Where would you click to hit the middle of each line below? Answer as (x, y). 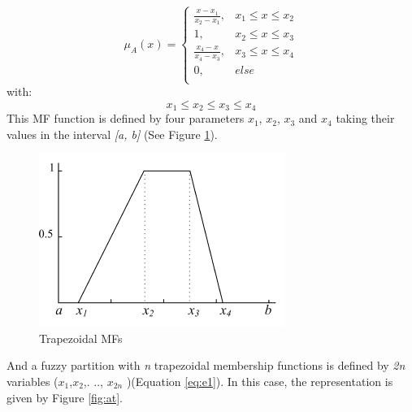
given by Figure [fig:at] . (65, 397)
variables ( (33, 382)
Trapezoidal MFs (81, 338)
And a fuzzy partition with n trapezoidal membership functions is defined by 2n (206, 365)
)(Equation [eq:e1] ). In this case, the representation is (260, 382)
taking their (365, 118)
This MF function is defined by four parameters (126, 118)
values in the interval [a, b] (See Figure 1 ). (112, 134)
